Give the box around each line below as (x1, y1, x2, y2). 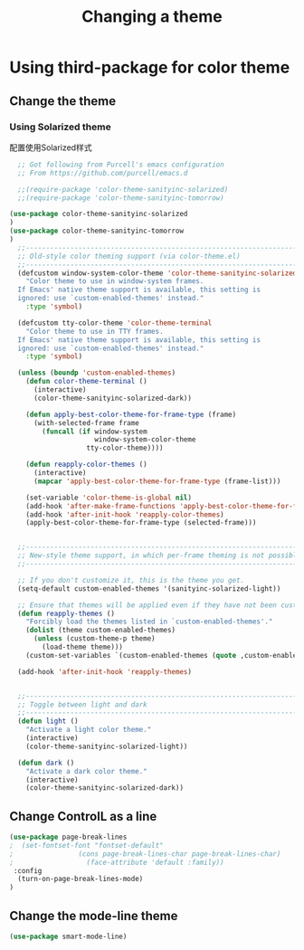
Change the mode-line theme (9, 907, 178, 924)
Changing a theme (81, 6, 223, 27)
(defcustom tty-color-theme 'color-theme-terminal (17, 318, 213, 328)
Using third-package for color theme (9, 57, 290, 78)
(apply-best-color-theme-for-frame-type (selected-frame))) (25, 518, 257, 527)
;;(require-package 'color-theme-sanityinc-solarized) (17, 185, 229, 194)
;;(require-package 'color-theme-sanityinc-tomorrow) (17, 193, 224, 203)
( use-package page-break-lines (9, 832, 128, 842)
